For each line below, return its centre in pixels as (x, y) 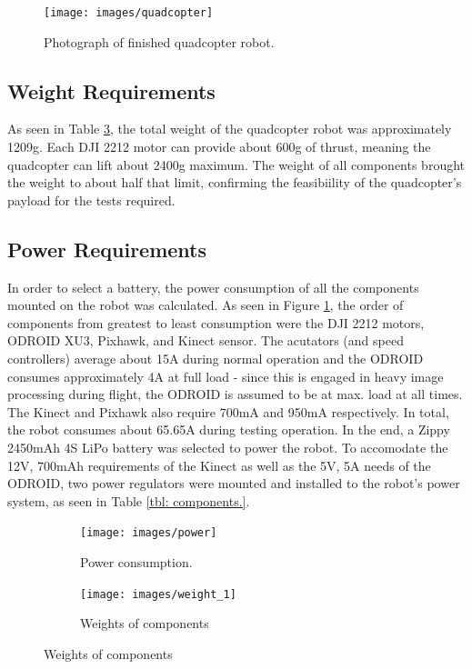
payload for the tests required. (91, 200)
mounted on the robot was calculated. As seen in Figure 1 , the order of (206, 305)
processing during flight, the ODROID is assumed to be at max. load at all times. (235, 394)
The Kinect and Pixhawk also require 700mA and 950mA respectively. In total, (228, 411)
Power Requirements (107, 249)
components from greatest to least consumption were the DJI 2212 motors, (216, 322)
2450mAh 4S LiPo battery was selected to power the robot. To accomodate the (228, 447)
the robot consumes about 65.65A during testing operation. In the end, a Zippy (229, 429)
